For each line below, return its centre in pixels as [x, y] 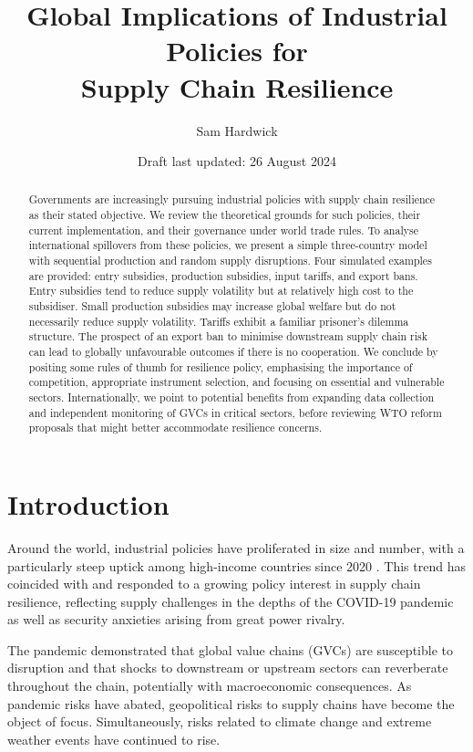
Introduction [88, 503]
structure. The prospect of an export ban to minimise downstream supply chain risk [228, 336]
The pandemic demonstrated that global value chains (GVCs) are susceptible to [230, 649]
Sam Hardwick [237, 130]
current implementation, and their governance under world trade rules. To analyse [223, 230]
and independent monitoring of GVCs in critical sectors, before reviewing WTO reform [235, 412]
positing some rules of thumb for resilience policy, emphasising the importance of [221, 366]
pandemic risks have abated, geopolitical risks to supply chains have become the [231, 703]
